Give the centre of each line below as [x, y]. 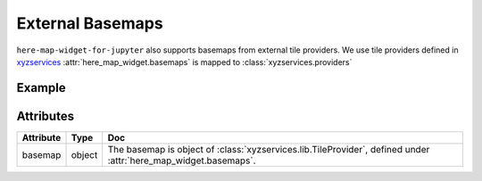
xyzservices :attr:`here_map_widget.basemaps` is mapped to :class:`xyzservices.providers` [184, 62]
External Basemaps [90, 23]
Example [41, 88]
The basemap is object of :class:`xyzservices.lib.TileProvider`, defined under [269, 149]
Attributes [46, 116]
